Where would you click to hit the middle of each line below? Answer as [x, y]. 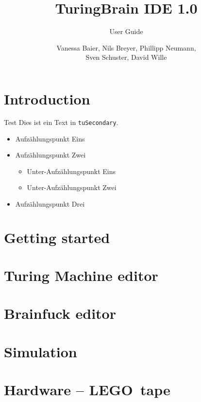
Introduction [47, 98]
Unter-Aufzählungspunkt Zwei [72, 187]
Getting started [57, 237]
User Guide [126, 31]
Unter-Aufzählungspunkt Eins [71, 171]
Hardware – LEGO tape [87, 390]
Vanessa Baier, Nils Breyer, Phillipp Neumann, [126, 47]
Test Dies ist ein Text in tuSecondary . [61, 122]
